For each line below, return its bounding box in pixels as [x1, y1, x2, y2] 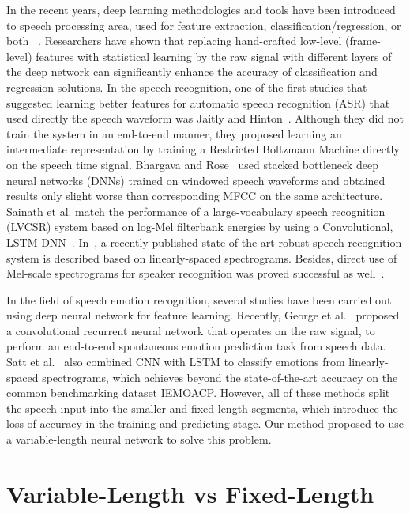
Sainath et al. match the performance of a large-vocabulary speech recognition [6, 202, 386, 219]
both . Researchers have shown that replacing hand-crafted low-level [6, 32, 342, 49]
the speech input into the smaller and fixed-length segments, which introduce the [6, 399, 398, 416]
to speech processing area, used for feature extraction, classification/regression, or [6, 17, 401, 33]
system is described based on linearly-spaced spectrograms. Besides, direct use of [6, 249, 397, 266]
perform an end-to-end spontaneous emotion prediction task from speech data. [6, 338, 386, 354]
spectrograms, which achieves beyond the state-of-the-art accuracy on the [42, 368, 398, 385]
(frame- [345, 32, 381, 49]
